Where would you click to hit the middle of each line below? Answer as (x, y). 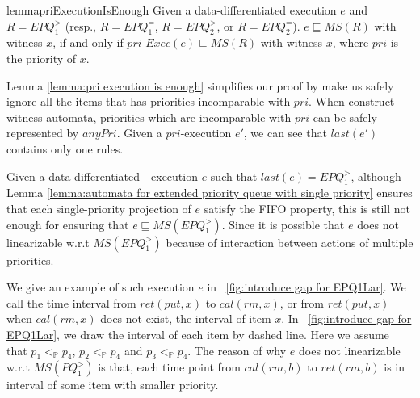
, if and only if (88, 42)
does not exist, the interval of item (186, 318)
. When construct (352, 101)
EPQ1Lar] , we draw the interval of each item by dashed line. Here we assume (198, 334)
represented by (43, 133)
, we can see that (285, 133)
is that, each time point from (169, 367)
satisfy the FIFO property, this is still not (307, 208)
